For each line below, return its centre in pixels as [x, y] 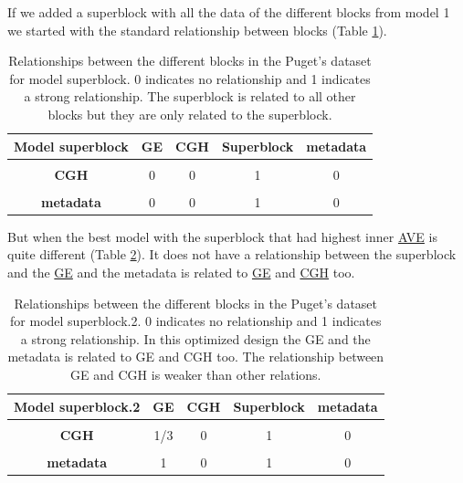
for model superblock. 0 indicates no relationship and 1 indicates [190, 78]
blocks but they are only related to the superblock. [190, 114]
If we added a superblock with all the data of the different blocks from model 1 [229, 12]
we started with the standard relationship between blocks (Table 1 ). [197, 30]
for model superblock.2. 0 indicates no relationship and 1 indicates [196, 321]
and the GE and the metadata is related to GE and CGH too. [181, 273]
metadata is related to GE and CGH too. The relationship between [196, 357]
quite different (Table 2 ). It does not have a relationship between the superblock [232, 254]
